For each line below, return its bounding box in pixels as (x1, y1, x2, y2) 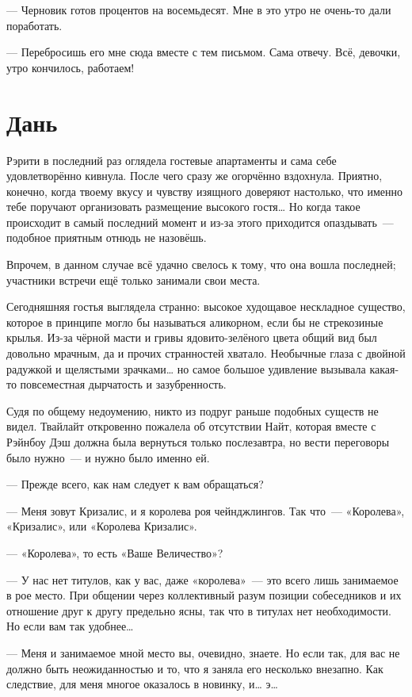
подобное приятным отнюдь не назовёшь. (6, 229, 207, 246)
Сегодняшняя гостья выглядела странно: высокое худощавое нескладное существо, (6, 298, 406, 315)
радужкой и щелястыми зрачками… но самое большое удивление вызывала (6, 360, 366, 377)
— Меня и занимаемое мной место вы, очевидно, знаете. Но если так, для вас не (6, 644, 400, 661)
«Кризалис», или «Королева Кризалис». (6, 518, 197, 534)
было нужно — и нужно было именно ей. (6, 449, 210, 465)
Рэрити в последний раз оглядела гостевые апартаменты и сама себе (6, 151, 337, 168)
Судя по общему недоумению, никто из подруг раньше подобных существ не (6, 402, 379, 419)
